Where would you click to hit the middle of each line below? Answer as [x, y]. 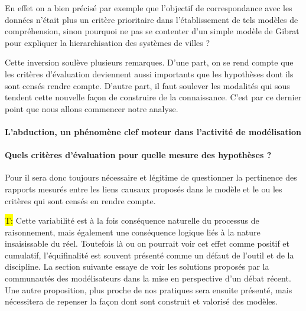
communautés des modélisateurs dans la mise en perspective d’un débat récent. [148, 278]
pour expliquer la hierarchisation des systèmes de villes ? [108, 42]
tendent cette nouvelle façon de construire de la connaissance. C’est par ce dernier [153, 97]
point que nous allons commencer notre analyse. [92, 108]
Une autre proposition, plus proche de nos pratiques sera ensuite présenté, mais [149, 289]
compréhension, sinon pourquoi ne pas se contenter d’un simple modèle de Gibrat [152, 31]
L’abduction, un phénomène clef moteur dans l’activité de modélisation [153, 131]
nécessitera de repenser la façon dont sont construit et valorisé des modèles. [141, 301]
